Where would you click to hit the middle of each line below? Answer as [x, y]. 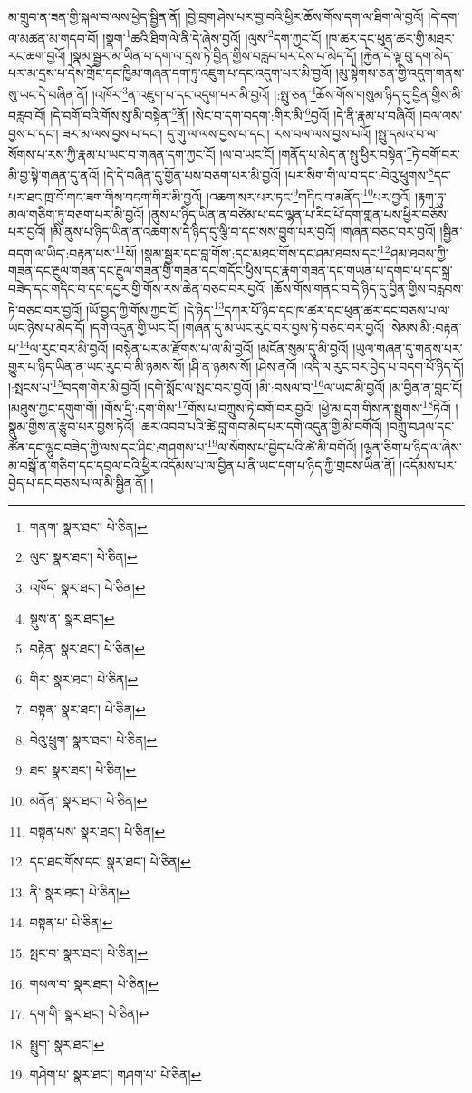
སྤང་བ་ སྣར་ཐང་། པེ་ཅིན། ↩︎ [89, 953]
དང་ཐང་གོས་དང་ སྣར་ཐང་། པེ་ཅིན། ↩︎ [110, 861]
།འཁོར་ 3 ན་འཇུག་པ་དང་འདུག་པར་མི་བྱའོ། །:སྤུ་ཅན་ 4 [204, 93]
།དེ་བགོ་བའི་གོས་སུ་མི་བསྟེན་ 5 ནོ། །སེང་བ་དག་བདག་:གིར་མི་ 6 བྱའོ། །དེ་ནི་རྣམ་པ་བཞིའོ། [233, 114]
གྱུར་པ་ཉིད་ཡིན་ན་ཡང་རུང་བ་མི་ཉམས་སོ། [96, 366]
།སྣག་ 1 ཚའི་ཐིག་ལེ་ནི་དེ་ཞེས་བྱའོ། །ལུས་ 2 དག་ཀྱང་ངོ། [212, 36]
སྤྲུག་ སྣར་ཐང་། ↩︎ [67, 1044]
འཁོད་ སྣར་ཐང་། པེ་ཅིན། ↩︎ [87, 587]
